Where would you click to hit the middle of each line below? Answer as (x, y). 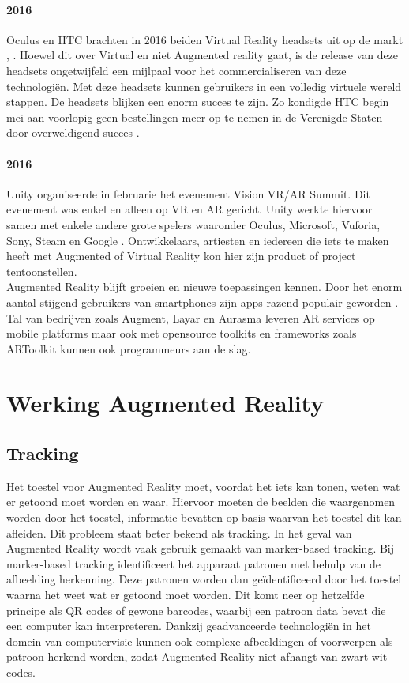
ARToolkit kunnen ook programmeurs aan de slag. (129, 348)
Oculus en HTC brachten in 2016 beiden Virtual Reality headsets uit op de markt (205, 39)
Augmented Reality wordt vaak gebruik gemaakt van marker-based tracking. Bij (201, 548)
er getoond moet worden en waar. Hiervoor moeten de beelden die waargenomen (201, 502)
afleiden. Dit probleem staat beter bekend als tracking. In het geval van (179, 532)
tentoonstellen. (42, 271)
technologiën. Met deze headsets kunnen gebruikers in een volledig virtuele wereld (204, 86)
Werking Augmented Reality (165, 403)
